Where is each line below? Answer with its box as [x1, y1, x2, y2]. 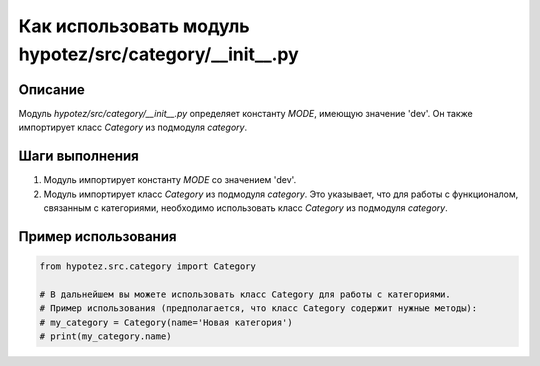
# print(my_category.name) [39, 330, 172, 342]
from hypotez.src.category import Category [39, 260, 257, 272]
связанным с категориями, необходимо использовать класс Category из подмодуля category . [43, 201, 449, 214]
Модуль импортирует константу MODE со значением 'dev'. [43, 174, 297, 186]
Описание [18, 81, 85, 98]
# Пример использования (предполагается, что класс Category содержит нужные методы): [39, 303, 478, 314]
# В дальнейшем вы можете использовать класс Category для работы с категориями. [39, 288, 452, 300]
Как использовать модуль [18, 15, 250, 37]
